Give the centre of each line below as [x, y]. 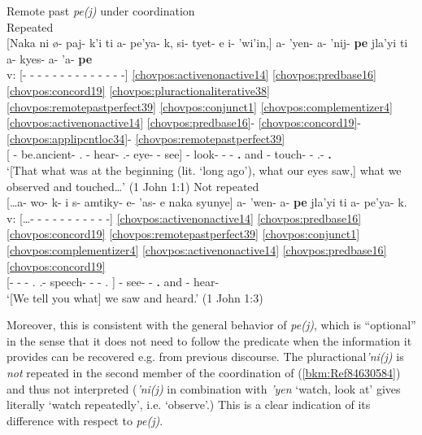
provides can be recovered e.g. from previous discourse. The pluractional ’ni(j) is [205, 357]
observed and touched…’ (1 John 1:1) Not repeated [133, 186]
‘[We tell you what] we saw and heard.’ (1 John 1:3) [135, 297]
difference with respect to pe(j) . [85, 420]
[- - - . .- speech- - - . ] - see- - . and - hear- [113, 282]
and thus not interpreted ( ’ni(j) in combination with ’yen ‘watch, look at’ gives [204, 388]
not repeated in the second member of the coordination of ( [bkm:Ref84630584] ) [204, 373]
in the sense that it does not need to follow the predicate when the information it [209, 340]
